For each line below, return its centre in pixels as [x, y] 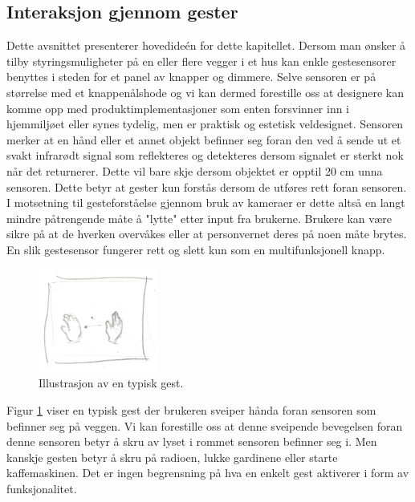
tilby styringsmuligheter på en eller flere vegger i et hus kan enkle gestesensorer [201, 61]
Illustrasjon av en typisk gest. [111, 383]
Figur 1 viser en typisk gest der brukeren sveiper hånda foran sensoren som [191, 409]
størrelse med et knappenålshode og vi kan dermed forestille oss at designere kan [205, 92]
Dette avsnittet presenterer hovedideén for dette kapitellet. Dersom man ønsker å [206, 45]
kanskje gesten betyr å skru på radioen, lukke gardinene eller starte [172, 457]
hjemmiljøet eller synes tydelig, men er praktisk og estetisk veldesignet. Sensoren [205, 124]
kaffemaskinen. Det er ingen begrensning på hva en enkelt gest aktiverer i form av [208, 473]
